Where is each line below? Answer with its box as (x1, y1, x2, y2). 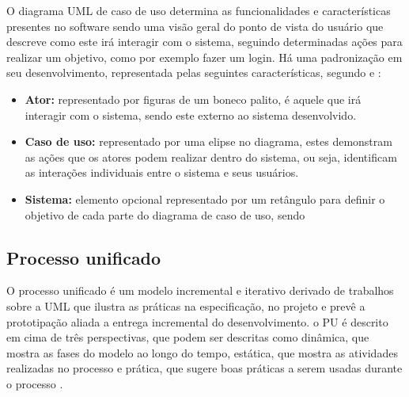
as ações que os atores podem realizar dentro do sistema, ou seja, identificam (25, 148, 397, 165)
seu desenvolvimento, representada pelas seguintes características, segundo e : (6, 64, 381, 81)
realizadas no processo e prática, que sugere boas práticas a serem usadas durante (6, 360, 403, 376)
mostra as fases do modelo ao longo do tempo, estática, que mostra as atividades (6, 344, 398, 361)
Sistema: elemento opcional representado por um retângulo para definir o (25, 190, 385, 207)
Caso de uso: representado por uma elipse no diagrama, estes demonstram (25, 133, 392, 150)
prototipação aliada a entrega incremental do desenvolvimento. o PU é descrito (6, 313, 388, 330)
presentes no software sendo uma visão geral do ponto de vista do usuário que (6, 17, 384, 34)
